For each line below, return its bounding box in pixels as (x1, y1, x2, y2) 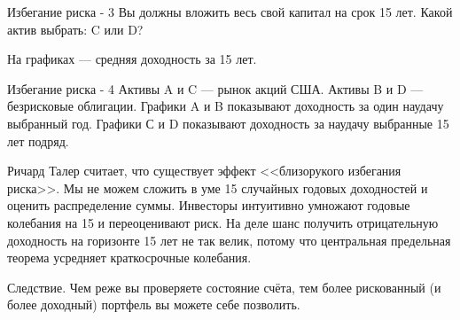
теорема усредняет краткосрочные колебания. (7, 248, 252, 267)
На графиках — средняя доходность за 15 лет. (7, 50, 257, 68)
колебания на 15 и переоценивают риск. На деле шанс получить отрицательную (7, 213, 439, 231)
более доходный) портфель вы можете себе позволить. (7, 295, 300, 314)
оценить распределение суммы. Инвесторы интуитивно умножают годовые (7, 196, 410, 215)
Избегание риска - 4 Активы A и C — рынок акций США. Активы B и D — (7, 79, 424, 98)
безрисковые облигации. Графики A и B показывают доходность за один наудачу (7, 97, 444, 115)
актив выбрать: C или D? (7, 20, 144, 38)
